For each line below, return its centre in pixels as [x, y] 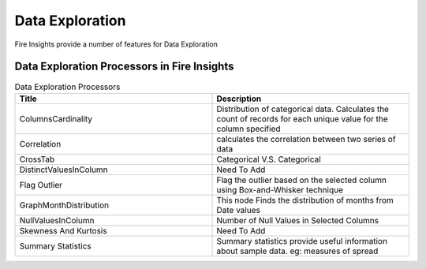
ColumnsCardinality [56, 118]
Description [239, 99]
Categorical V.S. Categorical [269, 159]
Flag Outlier [41, 185]
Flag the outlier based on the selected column [301, 180]
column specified [248, 129]
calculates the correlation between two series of [306, 139]
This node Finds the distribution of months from [305, 200]
